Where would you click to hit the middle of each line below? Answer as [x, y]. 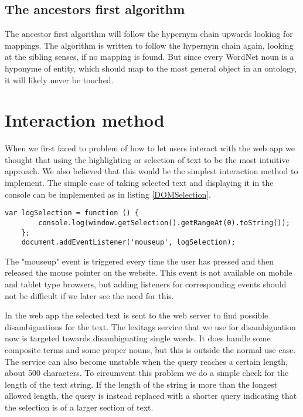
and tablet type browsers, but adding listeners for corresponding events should [146, 284]
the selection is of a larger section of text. [79, 407]
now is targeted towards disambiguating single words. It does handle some [138, 338]
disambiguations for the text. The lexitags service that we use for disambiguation [150, 326]
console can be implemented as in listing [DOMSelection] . [108, 194]
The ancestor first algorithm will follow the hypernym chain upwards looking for [149, 34]
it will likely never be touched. [59, 79]
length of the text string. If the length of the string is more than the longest [141, 384]
